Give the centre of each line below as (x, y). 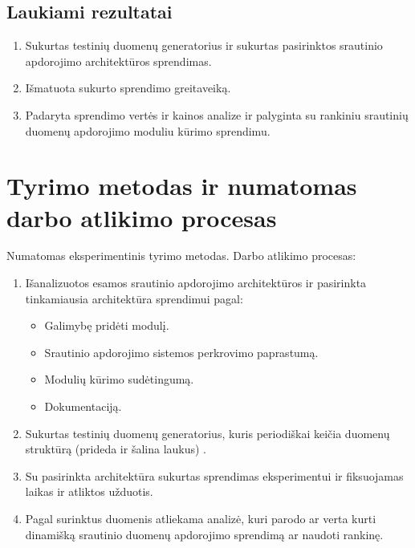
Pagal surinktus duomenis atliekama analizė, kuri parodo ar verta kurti (201, 519)
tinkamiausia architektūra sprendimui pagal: (134, 298)
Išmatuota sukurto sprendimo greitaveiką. (128, 88)
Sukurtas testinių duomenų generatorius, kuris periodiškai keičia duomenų (207, 433)
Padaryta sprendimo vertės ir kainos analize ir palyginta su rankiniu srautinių (217, 114)
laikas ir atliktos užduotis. (89, 491)
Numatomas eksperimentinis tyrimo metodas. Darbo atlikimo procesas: (181, 256)
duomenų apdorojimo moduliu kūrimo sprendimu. (148, 130)
